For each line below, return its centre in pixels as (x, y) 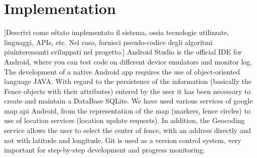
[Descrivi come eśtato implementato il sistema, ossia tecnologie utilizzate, (117, 32)
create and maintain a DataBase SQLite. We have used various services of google (128, 101)
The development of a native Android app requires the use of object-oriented (122, 71)
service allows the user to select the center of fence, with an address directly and (128, 130)
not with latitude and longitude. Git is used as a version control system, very (123, 140)
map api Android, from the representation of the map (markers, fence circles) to (127, 110)
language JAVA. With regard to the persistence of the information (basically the (128, 81)
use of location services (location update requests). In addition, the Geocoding (124, 120)
